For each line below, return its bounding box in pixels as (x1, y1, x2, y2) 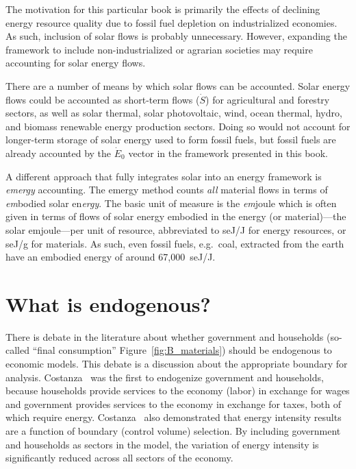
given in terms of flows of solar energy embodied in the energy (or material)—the (5, 209, 346, 224)
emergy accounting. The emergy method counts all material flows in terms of (5, 182, 328, 197)
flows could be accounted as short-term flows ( (5, 92, 200, 106)
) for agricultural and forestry (205, 92, 330, 106)
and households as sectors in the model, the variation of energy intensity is (5, 437, 319, 451)
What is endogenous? (5, 289, 211, 317)
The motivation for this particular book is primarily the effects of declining (5, 2, 320, 16)
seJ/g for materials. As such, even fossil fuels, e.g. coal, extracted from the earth (5, 236, 344, 250)
